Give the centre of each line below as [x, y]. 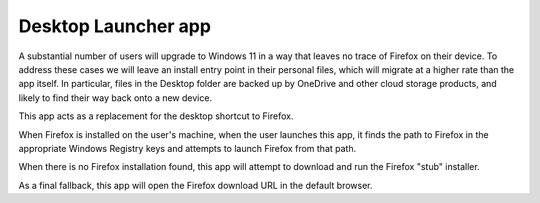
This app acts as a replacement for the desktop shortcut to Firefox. [156, 116]
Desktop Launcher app [115, 26]
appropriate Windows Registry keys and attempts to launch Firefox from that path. [187, 148]
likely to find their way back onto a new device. [115, 97]
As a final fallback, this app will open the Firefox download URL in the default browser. [196, 185]
